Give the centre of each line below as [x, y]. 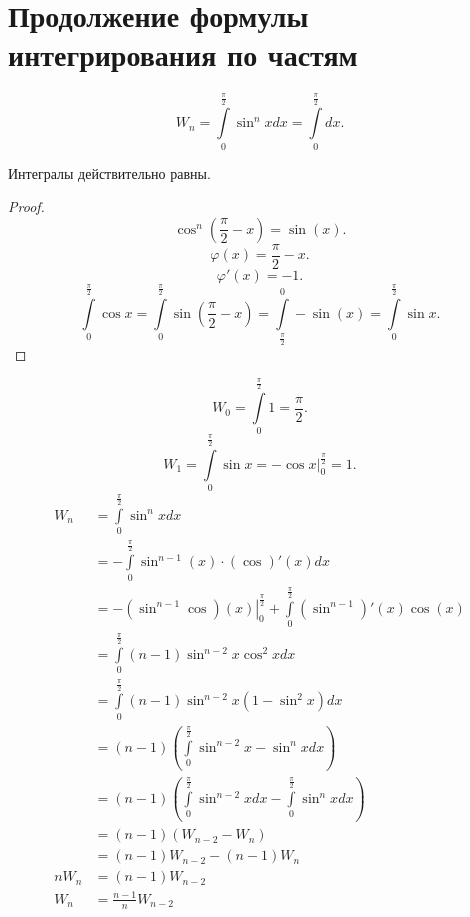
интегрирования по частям [183, 54]
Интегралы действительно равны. [109, 172]
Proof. [26, 206]
